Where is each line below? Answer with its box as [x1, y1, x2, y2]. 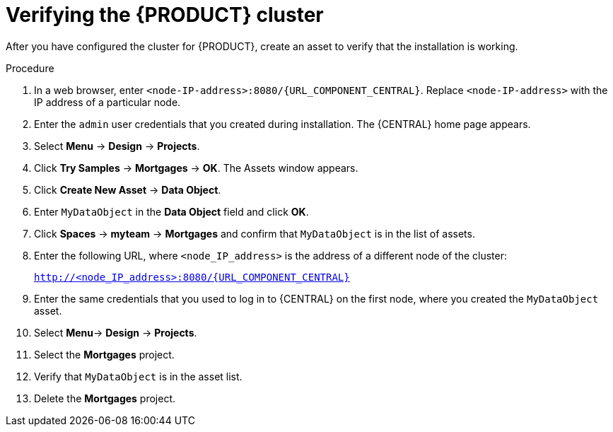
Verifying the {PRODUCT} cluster [6, 3, 324, 27]
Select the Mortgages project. [34, 348, 175, 361]
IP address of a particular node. [34, 95, 181, 108]
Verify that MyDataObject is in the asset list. [34, 370, 243, 383]
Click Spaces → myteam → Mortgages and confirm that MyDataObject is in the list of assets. [34, 227, 475, 240]
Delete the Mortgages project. [34, 392, 176, 404]
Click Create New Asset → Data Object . [34, 183, 221, 196]
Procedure [6, 62, 54, 74]
